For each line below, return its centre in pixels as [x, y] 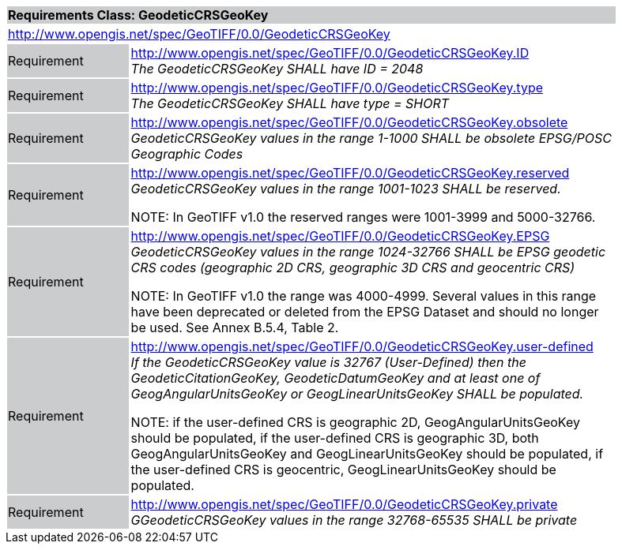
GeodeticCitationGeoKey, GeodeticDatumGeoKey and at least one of [336, 378]
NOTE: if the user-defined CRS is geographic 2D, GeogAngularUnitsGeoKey [355, 422]
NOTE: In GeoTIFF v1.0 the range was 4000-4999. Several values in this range [364, 296]
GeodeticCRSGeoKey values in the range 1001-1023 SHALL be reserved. [346, 189]
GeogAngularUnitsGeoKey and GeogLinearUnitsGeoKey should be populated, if [367, 454]
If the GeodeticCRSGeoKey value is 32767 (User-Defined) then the [328, 362]
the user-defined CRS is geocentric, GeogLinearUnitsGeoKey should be [343, 470]
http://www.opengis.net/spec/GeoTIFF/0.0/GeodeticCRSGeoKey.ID [330, 53]
